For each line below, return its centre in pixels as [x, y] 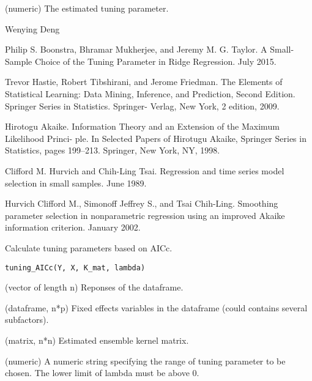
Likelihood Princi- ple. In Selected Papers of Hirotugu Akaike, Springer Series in [156, 138]
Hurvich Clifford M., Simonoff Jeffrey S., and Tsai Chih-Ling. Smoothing [142, 203]
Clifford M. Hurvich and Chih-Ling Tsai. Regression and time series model [145, 170]
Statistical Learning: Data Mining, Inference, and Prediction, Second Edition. [150, 93]
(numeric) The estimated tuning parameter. [87, 8]
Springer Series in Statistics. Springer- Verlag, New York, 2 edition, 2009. [142, 105]
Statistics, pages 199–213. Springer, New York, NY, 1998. [113, 150]
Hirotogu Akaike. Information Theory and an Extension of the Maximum [142, 126]
